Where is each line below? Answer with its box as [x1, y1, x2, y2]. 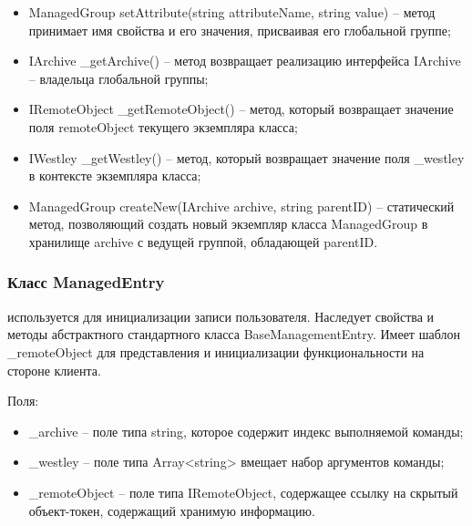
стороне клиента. [7, 360, 101, 379]
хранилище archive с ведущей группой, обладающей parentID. [28, 232, 378, 251]
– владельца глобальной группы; [28, 68, 209, 88]
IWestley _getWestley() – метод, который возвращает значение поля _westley [28, 148, 465, 167]
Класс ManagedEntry [7, 271, 165, 294]
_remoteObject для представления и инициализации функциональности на [7, 342, 425, 361]
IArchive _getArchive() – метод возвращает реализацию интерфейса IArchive [28, 51, 461, 70]
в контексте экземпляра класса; [28, 166, 201, 185]
